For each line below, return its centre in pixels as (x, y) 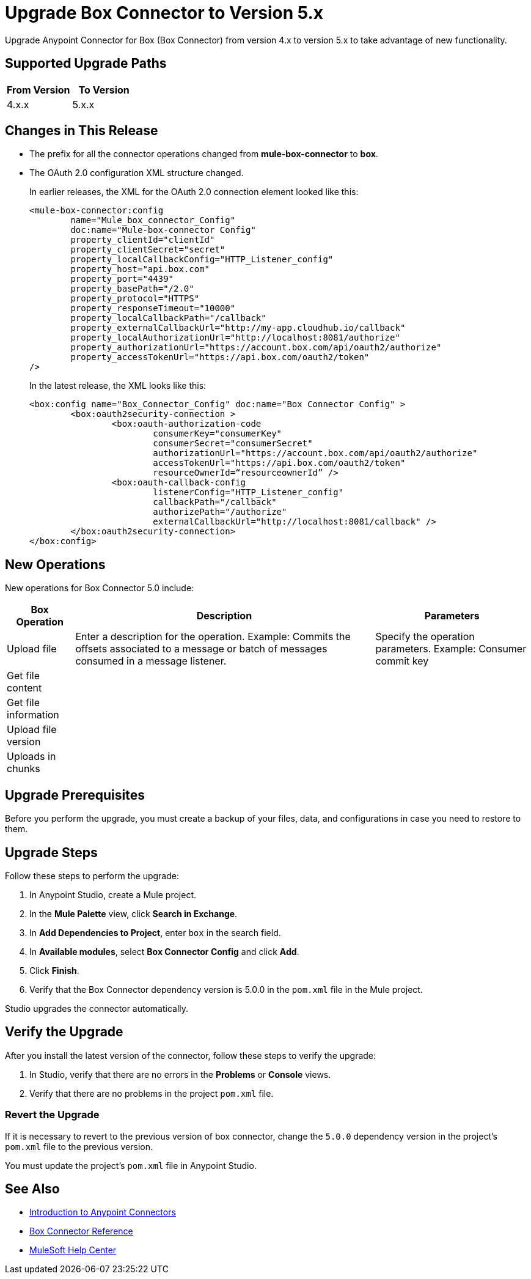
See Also (32, 1189)
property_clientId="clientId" (143, 240)
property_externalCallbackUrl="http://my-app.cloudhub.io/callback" (238, 328)
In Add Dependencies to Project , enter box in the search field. (155, 932)
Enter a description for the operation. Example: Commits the (213, 637)
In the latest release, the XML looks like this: (118, 386)
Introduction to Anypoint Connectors (103, 1212)
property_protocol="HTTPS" (135, 299)
